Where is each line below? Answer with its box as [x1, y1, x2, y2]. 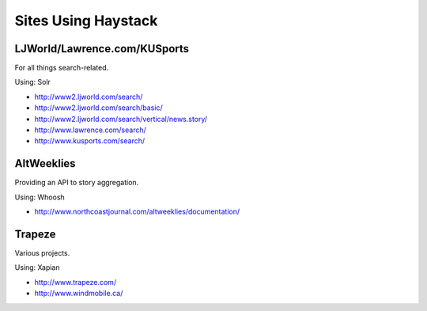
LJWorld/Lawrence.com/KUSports [14, 42, 190, 55]
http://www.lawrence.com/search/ [34, 125, 146, 135]
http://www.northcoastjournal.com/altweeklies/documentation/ [34, 207, 240, 217]
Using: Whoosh [14, 192, 65, 202]
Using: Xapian [14, 263, 60, 272]
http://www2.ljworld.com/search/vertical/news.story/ [34, 114, 208, 123]
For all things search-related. [14, 63, 109, 73]
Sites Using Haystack [14, 12, 158, 29]
